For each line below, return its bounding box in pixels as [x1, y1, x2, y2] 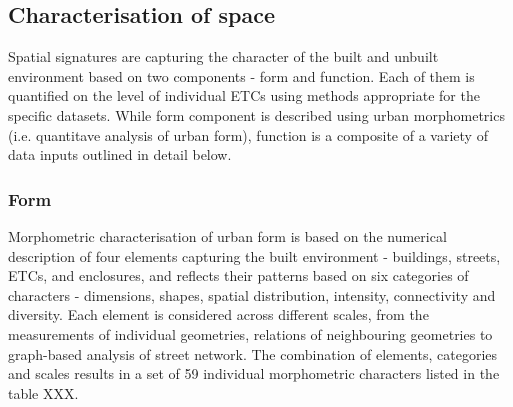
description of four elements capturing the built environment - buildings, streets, [8, 245, 501, 266]
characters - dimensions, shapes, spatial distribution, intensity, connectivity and [8, 284, 496, 305]
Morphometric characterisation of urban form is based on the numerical [8, 225, 447, 246]
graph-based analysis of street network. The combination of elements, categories [8, 343, 498, 364]
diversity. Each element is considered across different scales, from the [8, 304, 429, 325]
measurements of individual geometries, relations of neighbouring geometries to [8, 323, 493, 344]
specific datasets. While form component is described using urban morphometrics [8, 104, 505, 125]
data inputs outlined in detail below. [8, 144, 232, 165]
